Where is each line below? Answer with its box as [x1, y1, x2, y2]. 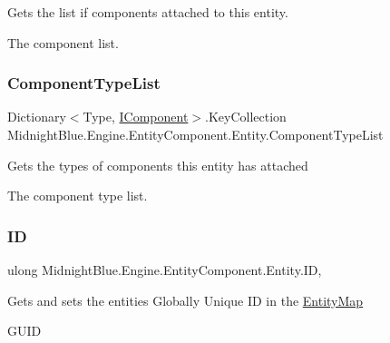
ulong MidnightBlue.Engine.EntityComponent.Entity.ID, [7, 260, 322, 279]
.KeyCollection [205, 107, 287, 126]
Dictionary [7, 107, 66, 126]
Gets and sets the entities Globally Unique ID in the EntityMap [7, 290, 364, 309]
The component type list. [7, 186, 148, 205]
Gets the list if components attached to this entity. [7, 3, 288, 21]
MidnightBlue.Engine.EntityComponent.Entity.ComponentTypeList [7, 125, 384, 143]
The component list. [7, 33, 119, 52]
